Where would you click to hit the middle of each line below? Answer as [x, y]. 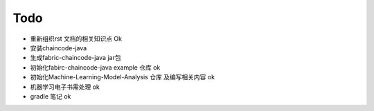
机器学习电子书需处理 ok [65, 87]
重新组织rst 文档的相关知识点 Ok [76, 39]
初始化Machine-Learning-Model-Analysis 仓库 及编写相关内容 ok [122, 77]
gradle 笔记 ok [51, 96]
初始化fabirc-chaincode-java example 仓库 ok [95, 67]
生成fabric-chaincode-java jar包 [75, 58]
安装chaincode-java [59, 48]
